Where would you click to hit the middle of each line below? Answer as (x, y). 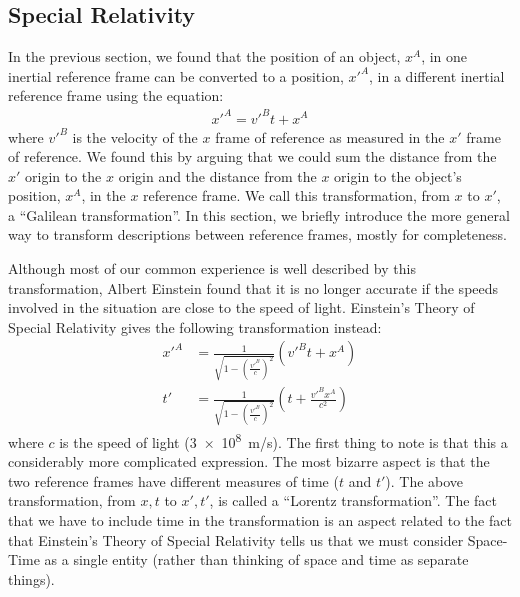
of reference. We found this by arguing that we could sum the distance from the (252, 156)
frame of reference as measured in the (330, 136)
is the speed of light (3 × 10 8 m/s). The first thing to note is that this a (283, 440)
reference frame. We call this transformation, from (296, 195)
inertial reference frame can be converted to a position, (176, 75)
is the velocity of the (135, 136)
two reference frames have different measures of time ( (173, 480)
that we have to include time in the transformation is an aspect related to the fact (260, 519)
